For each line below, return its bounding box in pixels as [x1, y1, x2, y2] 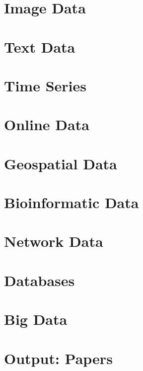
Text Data [4, 36, 75, 57]
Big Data [4, 309, 68, 329]
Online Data [4, 114, 89, 135]
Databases [4, 270, 75, 290]
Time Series [4, 75, 86, 95]
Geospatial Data [4, 153, 117, 173]
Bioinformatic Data [4, 192, 139, 213]
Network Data [4, 231, 103, 251]
